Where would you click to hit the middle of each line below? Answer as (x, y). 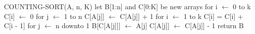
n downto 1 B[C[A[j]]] (88, 25)
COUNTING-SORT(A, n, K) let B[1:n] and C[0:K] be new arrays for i (111, 6)
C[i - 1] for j (22, 25)
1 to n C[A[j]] (84, 16)
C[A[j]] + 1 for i (144, 16)
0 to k (242, 6)
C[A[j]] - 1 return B (214, 25)
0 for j (39, 16)
